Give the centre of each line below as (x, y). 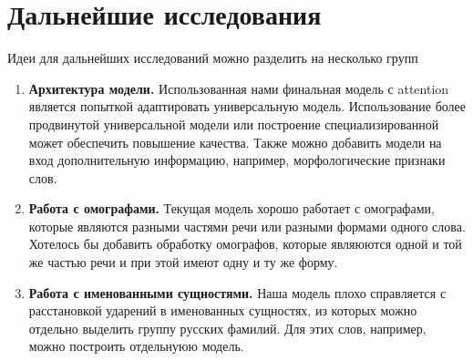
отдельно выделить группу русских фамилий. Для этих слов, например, (227, 328)
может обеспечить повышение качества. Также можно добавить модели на (235, 142)
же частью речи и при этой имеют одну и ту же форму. (183, 262)
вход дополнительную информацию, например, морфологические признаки (237, 160)
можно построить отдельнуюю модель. (136, 346)
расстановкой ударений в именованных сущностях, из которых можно (223, 310)
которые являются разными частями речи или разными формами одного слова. (247, 226)
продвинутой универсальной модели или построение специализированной (234, 124)
